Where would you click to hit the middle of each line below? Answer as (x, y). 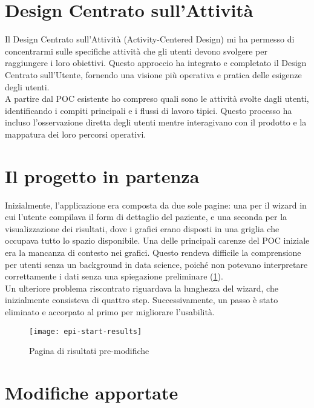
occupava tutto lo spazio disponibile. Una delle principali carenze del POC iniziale (157, 240)
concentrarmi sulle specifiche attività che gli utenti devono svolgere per (136, 51)
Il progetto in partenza (102, 176)
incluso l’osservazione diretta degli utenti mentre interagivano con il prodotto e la (156, 122)
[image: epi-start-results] (86, 331)
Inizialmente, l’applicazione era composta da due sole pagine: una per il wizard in (156, 205)
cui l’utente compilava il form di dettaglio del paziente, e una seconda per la (146, 217)
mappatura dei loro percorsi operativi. (76, 134)
